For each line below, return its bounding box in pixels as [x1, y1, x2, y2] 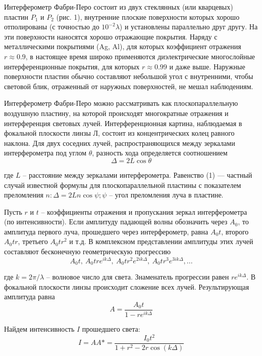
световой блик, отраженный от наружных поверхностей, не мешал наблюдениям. [4, 81, 253, 91]
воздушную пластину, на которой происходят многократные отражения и [4, 107, 229, 118]
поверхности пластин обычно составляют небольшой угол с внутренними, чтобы [4, 71, 253, 82]
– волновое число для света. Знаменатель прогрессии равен [46, 271, 229, 282]
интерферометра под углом [4, 147, 87, 158]
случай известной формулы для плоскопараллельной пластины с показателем [4, 179, 241, 190]
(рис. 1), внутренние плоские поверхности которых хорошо [56, 11, 240, 22]
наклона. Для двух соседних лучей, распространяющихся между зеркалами [4, 137, 235, 148]
